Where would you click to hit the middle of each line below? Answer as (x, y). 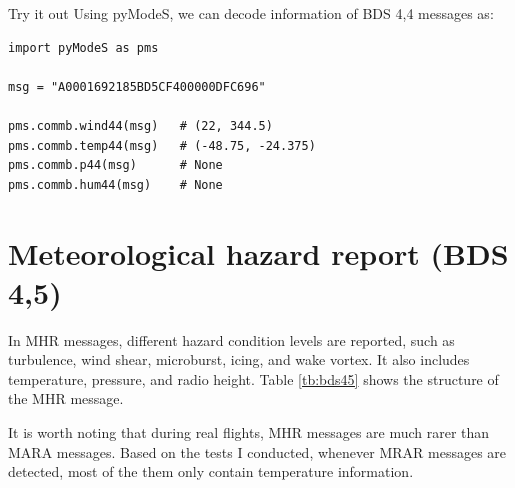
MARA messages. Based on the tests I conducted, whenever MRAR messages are (257, 451)
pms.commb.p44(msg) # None (115, 165)
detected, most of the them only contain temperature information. (211, 471)
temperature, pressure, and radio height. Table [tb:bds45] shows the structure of (253, 378)
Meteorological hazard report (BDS (258, 252)
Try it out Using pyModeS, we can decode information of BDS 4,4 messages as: (251, 13)
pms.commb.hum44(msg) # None (115, 184)
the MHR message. (66, 398)
